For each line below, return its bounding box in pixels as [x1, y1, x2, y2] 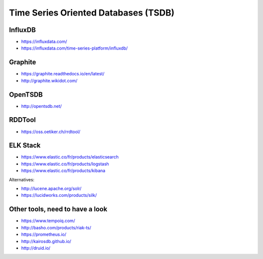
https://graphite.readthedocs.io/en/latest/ [21, 71, 105, 77]
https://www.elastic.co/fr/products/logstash [21, 161, 109, 167]
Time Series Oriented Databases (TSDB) [9, 7, 175, 18]
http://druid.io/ [21, 245, 51, 251]
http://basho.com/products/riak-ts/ [21, 224, 92, 230]
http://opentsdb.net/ [21, 103, 62, 109]
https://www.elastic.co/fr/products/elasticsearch [21, 154, 119, 160]
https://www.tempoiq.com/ [21, 218, 75, 224]
